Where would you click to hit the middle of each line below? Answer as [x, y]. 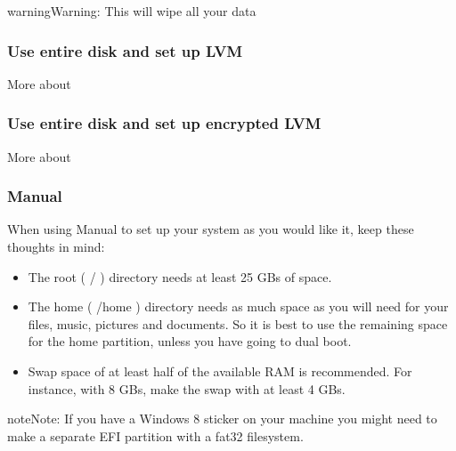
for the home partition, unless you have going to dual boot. [190, 341]
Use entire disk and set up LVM [125, 50]
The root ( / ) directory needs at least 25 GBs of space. [180, 276]
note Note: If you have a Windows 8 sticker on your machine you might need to [222, 419]
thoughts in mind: [56, 247]
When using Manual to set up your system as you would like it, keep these [211, 229]
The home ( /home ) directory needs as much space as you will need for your [238, 306]
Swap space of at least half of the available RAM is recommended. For [220, 371]
